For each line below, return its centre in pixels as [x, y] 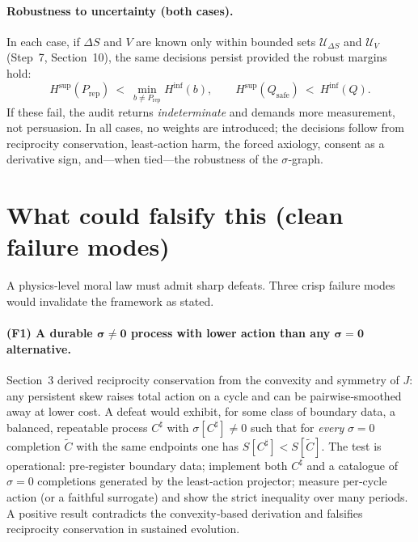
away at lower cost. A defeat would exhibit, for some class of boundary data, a [201, 411]
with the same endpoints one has [158, 445]
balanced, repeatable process [77, 427]
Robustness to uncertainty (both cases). [120, 10]
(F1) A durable [50, 333]
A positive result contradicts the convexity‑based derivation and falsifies [185, 512]
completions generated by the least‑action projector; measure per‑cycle [212, 481]
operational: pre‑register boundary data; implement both [147, 465]
